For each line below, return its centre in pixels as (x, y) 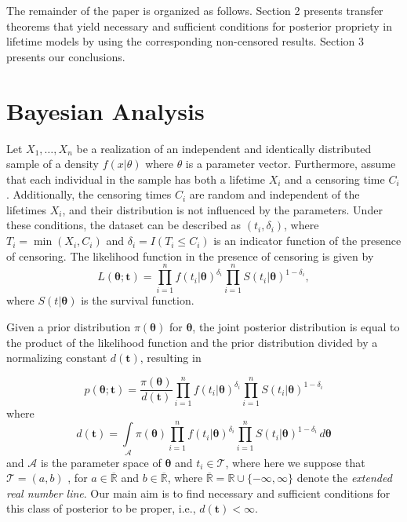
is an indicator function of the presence (307, 241)
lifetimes (27, 209)
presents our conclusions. (66, 56)
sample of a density (53, 164)
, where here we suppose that (295, 462)
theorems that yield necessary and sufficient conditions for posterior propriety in (199, 26)
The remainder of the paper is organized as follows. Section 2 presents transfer (195, 10)
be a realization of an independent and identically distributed (224, 148)
